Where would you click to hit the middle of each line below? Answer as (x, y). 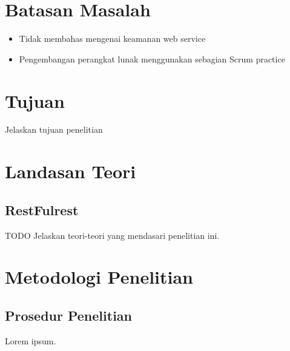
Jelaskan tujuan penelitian (54, 129)
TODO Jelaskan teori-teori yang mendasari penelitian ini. (112, 235)
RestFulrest (42, 209)
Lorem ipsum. (31, 340)
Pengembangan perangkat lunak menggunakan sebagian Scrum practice (152, 59)
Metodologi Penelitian (99, 277)
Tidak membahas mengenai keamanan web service (112, 38)
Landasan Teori (71, 171)
